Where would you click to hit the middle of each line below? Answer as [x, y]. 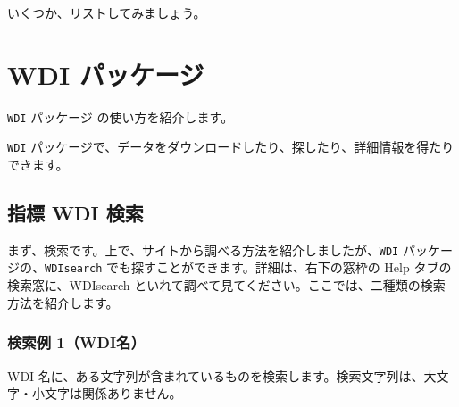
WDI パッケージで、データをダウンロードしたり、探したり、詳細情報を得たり [231, 147]
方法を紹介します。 [63, 302]
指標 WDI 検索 [75, 213]
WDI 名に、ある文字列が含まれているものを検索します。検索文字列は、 [216, 375]
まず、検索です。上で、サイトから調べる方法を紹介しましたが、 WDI [203, 249]
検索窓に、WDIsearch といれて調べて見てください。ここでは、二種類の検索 [226, 285]
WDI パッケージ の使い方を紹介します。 [121, 116]
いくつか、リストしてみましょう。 [107, 12]
